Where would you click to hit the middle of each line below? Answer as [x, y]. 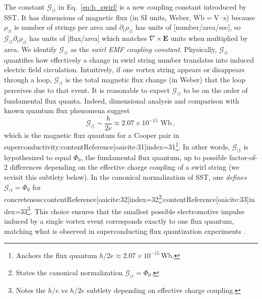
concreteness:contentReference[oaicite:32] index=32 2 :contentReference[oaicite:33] [126, 198]
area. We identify [30, 49]
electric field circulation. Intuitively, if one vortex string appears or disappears [124, 69]
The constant [24, 7]
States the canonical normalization [69, 272]
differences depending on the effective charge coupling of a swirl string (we [125, 167]
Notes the [31, 290]
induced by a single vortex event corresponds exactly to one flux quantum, [119, 220]
